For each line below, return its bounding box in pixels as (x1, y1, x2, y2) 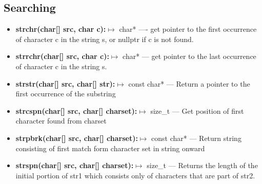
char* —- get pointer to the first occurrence (119, 24, 257, 34)
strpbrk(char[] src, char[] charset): (15, 132, 138, 143)
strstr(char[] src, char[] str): (15, 78, 115, 89)
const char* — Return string (151, 132, 241, 143)
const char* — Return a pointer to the (128, 78, 250, 89)
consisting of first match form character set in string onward (15, 142, 205, 153)
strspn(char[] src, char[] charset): (15, 160, 134, 171)
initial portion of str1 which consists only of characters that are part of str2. (15, 170, 255, 180)
